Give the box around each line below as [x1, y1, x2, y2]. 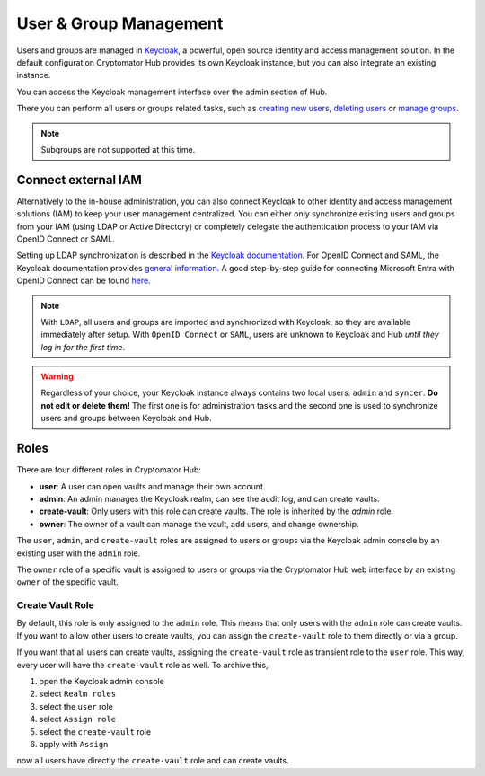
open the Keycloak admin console [39, 676, 165, 686]
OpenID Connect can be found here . [16, 275, 152, 287]
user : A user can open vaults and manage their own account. [39, 481, 266, 491]
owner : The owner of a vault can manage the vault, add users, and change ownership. [39, 518, 359, 529]
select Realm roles [39, 688, 117, 700]
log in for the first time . [40, 341, 126, 352]
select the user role [39, 701, 114, 711]
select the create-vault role [39, 726, 152, 736]
